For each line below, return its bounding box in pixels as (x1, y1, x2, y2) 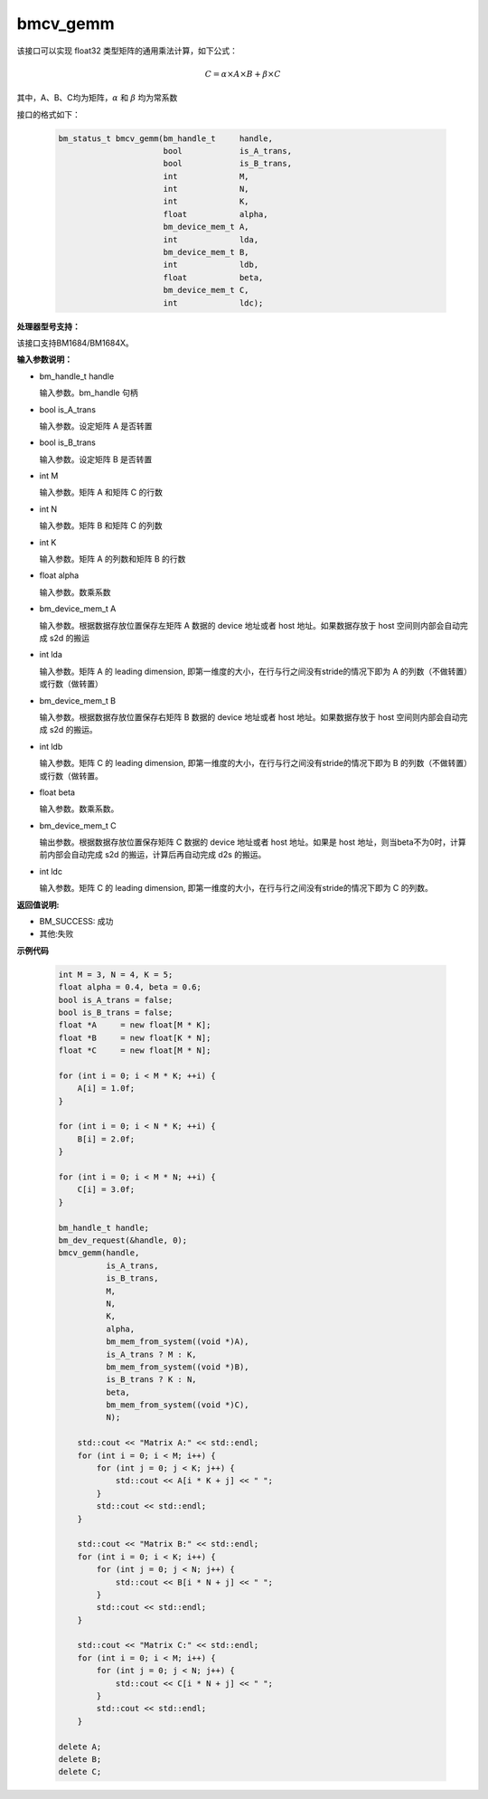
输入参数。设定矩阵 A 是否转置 (39, 421, 153, 431)
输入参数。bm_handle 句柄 (39, 387, 139, 398)
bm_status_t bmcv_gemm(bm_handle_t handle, (58, 133, 273, 144)
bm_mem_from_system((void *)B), (105, 1361, 249, 1372)
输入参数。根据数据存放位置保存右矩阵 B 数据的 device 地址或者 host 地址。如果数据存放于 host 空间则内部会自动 (39, 711, 460, 723)
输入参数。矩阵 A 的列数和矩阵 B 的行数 (39, 554, 186, 564)
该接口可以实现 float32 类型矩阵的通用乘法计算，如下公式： (16, 45, 239, 56)
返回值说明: (16, 899, 60, 910)
